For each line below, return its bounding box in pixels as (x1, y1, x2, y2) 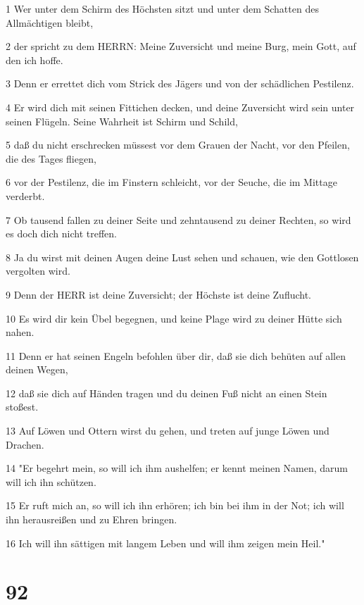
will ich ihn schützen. (6, 474, 96, 489)
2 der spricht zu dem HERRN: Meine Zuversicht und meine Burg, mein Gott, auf (6, 39, 356, 54)
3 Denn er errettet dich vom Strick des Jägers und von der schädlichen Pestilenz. (6, 76, 354, 91)
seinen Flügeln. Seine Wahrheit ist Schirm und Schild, (6, 113, 238, 128)
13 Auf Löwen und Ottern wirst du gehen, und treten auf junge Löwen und (6, 423, 330, 438)
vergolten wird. (6, 263, 70, 278)
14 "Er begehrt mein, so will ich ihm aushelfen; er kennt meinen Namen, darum (6, 461, 349, 475)
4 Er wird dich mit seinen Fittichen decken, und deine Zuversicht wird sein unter (6, 99, 355, 114)
